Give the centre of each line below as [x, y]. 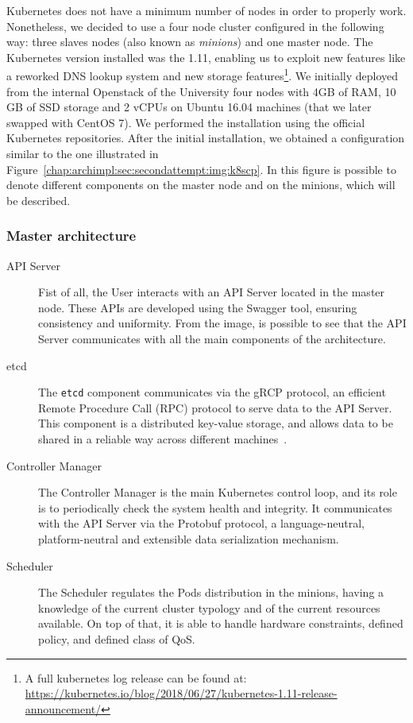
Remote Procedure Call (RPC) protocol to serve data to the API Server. [215, 407]
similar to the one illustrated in [83, 153]
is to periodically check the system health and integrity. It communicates [215, 507]
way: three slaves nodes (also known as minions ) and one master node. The [190, 42]
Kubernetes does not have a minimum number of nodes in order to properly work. [206, 10]
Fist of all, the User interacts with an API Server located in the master [212, 292]
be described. [39, 200]
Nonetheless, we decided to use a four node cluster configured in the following [195, 26]
